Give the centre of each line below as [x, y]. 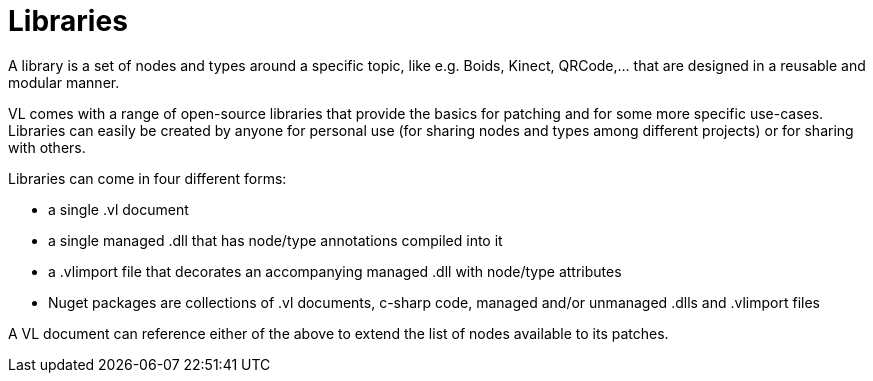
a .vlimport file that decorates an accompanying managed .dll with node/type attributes [335, 271]
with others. [47, 147]
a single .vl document [118, 209]
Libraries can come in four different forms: [147, 178]
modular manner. [64, 82]
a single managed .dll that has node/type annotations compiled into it [275, 240]
